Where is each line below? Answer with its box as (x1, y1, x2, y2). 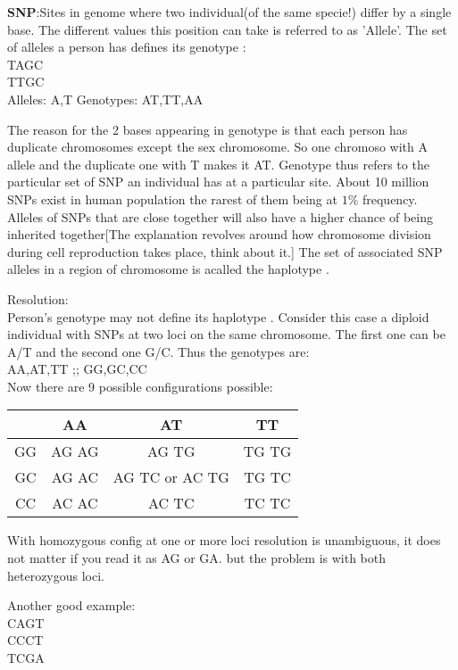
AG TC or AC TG (112, 467, 229, 488)
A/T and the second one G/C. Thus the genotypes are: (7, 342, 310, 360)
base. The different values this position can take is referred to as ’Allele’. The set (7, 20, 447, 38)
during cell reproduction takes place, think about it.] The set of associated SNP (7, 242, 443, 261)
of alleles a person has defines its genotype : (7, 37, 246, 56)
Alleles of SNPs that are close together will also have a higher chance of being (7, 207, 433, 226)
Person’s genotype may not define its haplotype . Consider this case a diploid (7, 307, 429, 326)
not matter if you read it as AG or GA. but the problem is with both (7, 549, 387, 567)
